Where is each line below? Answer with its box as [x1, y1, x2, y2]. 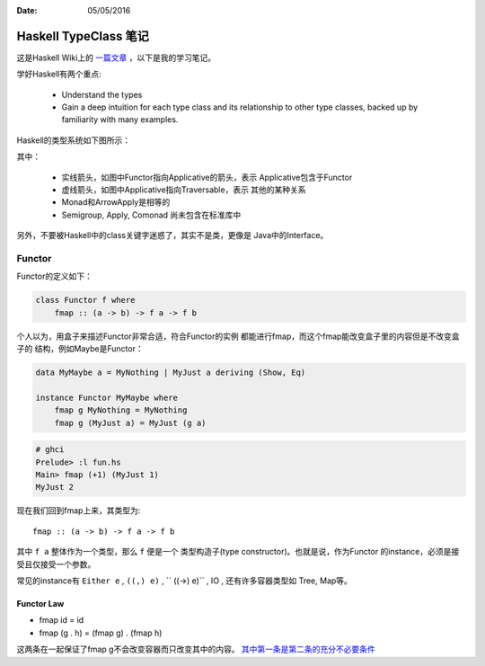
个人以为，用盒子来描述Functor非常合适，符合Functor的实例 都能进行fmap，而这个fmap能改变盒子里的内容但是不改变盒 [16, 331, 460, 342]
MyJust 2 [35, 482, 75, 493]
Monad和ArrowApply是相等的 [61, 197, 171, 208]
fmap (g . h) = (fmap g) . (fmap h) [39, 627, 163, 638]
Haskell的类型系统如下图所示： [16, 135, 130, 146]
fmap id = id [39, 615, 84, 626]
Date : [16, 5, 38, 15]
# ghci [35, 445, 65, 455]
